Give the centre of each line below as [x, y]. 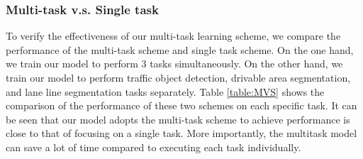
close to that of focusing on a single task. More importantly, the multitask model [181, 133]
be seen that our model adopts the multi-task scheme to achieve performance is [178, 119]
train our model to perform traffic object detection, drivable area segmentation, [178, 77]
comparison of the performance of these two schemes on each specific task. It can [181, 105]
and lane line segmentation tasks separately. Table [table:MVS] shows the [165, 91]
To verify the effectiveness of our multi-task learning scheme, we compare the [173, 36]
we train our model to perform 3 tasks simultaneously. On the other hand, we [174, 64]
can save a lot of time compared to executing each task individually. [153, 147]
